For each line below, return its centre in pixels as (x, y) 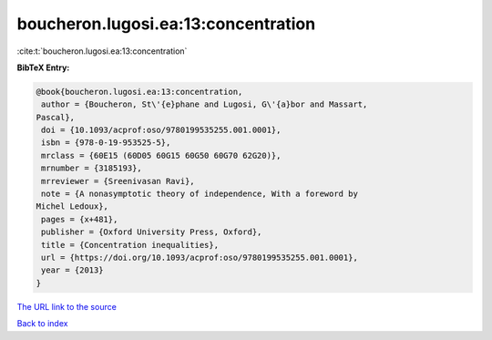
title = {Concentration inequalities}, (130, 245)
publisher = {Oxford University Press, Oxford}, (152, 232)
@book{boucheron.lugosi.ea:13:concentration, (139, 92)
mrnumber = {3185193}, (92, 168)
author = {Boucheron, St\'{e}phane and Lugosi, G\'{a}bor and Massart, (205, 104)
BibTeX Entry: (43, 67)
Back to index (42, 324)
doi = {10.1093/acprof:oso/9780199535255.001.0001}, (161, 130)
